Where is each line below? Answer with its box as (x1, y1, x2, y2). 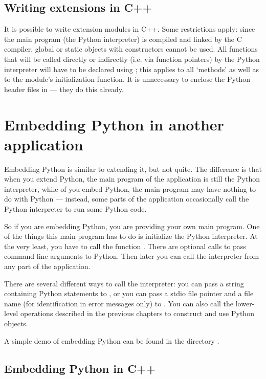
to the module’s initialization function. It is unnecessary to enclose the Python (4, 74, 250, 84)
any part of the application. (4, 261, 91, 272)
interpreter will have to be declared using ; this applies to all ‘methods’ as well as (4, 63, 259, 74)
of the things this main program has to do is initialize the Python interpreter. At (4, 231, 258, 241)
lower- (235, 298, 255, 308)
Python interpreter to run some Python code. (4, 204, 147, 214)
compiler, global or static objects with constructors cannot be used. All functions (4, 43, 258, 54)
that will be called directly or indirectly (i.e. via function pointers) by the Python (4, 53, 260, 64)
